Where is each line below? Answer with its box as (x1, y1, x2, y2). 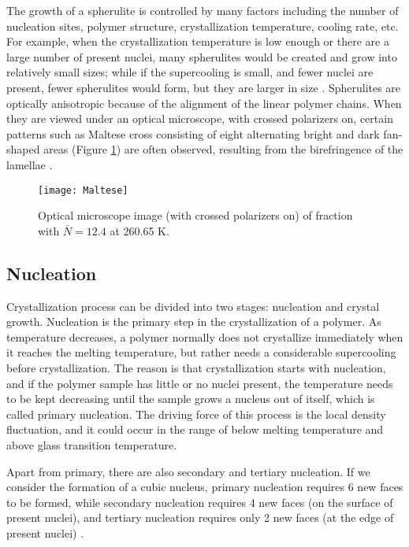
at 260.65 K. (110, 222, 169, 238)
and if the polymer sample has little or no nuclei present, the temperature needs (6, 375, 393, 391)
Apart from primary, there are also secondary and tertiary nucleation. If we (6, 463, 370, 479)
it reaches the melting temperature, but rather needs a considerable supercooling (6, 344, 396, 360)
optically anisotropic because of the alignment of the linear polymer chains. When (6, 94, 402, 111)
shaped (6, 141, 40, 157)
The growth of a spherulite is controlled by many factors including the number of (6, 2, 399, 18)
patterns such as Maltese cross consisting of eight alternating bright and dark (6, 125, 380, 142)
